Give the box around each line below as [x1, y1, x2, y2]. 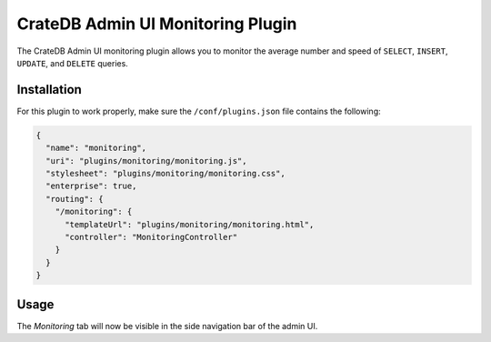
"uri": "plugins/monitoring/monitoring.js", [45, 156, 247, 166]
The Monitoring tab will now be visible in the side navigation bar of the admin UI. [16, 320, 318, 331]
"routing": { [45, 194, 104, 204]
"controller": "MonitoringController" [65, 232, 238, 242]
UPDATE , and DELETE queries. [16, 57, 129, 68]
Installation [16, 82, 82, 97]
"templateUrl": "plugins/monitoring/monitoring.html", [65, 219, 315, 229]
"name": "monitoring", [45, 143, 147, 154]
